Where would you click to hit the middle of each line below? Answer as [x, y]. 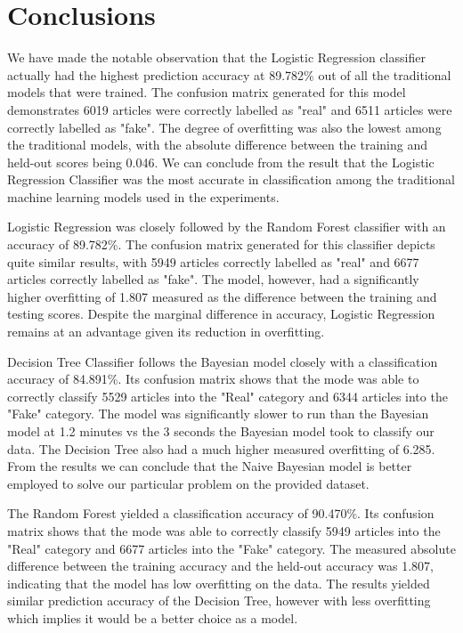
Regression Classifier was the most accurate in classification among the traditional [231, 179]
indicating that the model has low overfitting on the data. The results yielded [219, 583]
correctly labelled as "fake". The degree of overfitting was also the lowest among [224, 127]
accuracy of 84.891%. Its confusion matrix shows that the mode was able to [213, 379]
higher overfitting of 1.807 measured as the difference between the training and [222, 296]
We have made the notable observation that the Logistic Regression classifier [216, 57]
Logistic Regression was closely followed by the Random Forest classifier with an [227, 227]
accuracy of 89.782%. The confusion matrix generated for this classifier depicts [221, 244]
